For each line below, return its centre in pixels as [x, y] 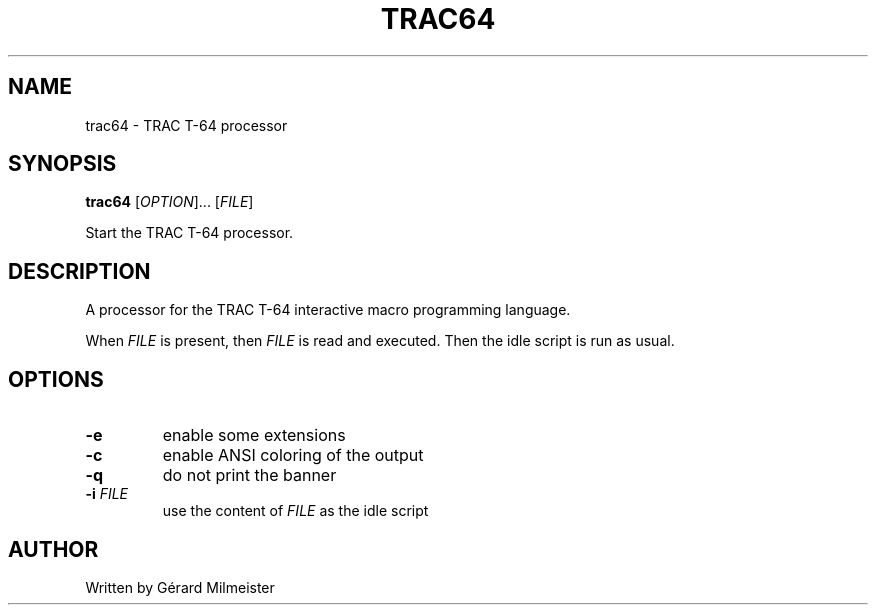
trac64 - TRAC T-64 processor [186, 125]
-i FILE [107, 494]
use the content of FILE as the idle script [295, 511]
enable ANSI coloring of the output [293, 455]
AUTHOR [53, 549]
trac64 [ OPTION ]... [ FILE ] [169, 202]
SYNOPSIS [62, 164]
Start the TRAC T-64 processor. [189, 233]
